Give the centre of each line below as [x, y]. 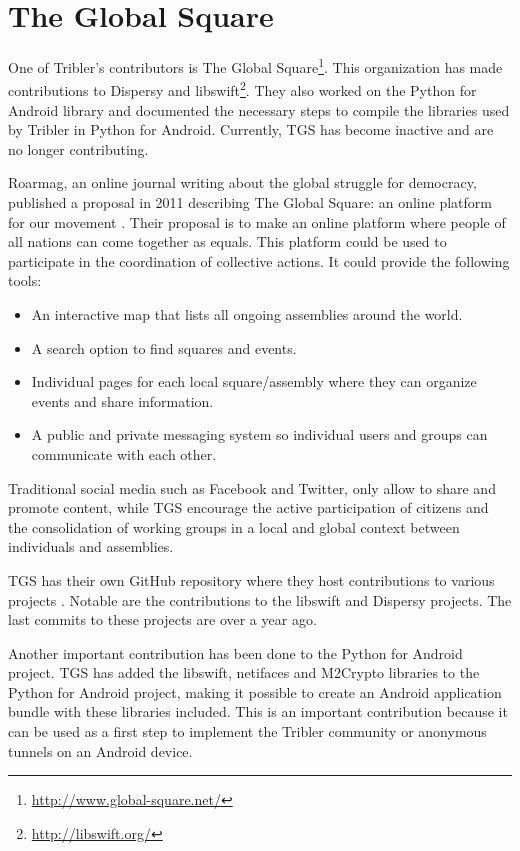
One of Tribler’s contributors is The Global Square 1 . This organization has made [255, 65]
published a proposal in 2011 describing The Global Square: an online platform [250, 202]
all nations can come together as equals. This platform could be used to [227, 241]
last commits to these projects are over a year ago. [162, 619]
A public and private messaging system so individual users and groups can [259, 434]
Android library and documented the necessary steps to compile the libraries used [259, 109]
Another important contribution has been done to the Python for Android [235, 652]
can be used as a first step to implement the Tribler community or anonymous [247, 731]
